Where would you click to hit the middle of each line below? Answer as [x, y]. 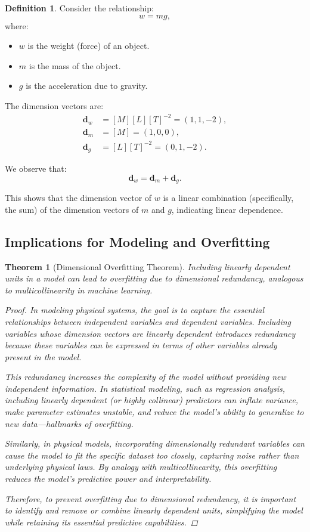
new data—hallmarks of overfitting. [69, 423]
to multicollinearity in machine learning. [79, 290]
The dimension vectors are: [54, 105]
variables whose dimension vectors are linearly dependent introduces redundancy [150, 333]
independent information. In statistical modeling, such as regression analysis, [145, 388]
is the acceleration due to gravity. [87, 86]
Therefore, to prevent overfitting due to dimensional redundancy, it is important [151, 498]
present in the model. [43, 356]
